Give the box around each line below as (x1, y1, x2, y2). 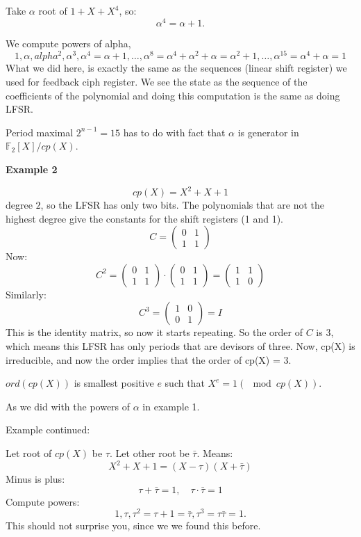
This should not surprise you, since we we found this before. (6, 518, 261, 533)
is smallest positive (74, 376, 154, 390)
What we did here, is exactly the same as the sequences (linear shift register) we (6, 61, 347, 75)
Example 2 (6, 161, 58, 176)
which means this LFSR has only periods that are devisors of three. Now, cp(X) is (6, 338, 355, 353)
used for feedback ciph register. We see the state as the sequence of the (6, 74, 308, 88)
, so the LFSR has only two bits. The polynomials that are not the (40, 198, 325, 211)
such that (165, 376, 205, 390)
